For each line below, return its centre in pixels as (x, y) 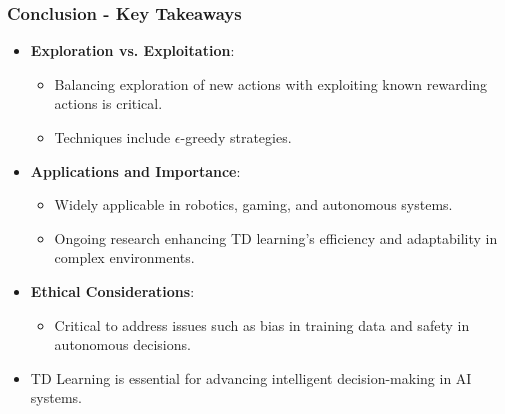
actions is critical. (108, 103)
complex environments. (124, 257)
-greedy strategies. (236, 137)
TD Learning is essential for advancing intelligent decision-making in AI (251, 377)
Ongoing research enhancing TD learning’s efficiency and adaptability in (276, 237)
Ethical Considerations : (112, 290)
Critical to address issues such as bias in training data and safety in (262, 324)
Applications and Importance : (135, 170)
